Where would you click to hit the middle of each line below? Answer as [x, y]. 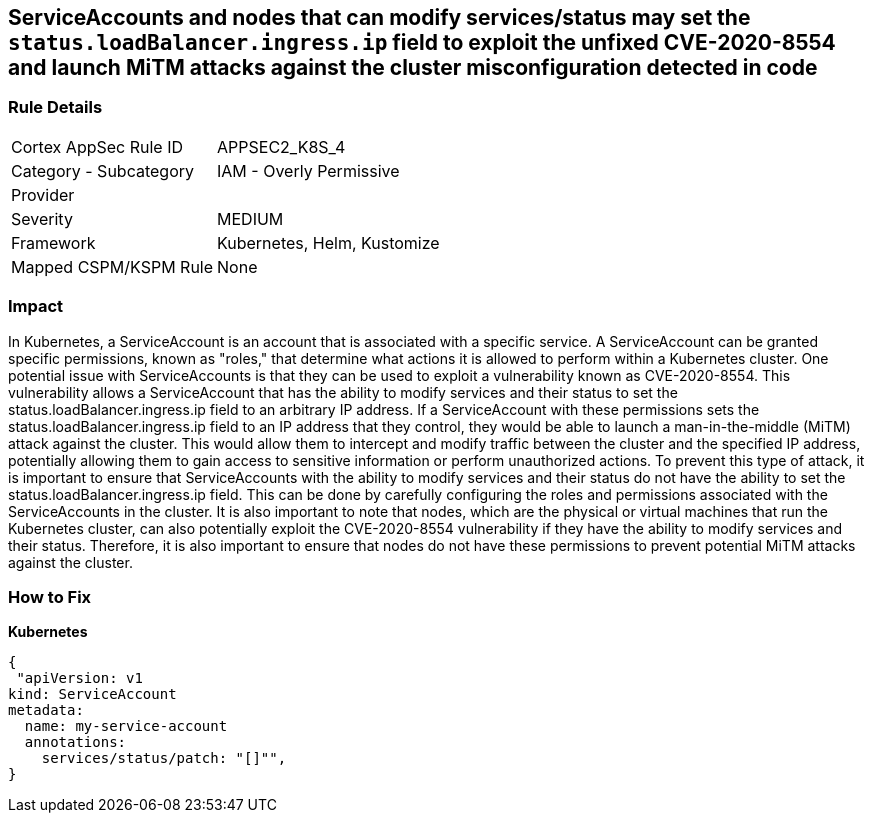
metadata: [46, 710]
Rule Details [55, 107]
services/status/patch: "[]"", [164, 758]
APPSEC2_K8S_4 [281, 146]
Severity [42, 218]
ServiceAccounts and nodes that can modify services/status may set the [379, 17]
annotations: [75, 742]
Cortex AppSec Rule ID [97, 146]
